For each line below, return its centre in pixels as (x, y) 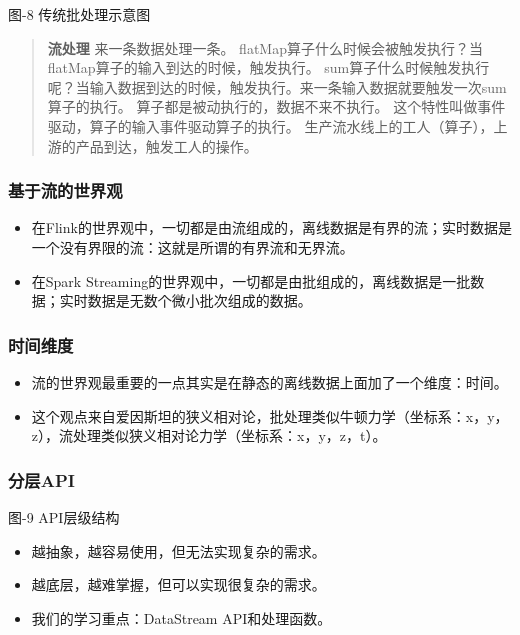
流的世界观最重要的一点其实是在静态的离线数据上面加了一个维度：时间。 (269, 381)
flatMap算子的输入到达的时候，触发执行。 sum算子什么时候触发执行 (268, 67)
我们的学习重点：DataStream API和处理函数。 (181, 617)
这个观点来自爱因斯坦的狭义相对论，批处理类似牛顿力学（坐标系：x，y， (270, 415)
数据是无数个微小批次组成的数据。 (199, 300)
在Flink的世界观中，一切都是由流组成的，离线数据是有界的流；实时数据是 (271, 227)
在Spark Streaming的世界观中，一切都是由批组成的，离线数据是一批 (251, 280)
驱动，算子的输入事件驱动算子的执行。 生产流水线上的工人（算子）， (270, 125)
